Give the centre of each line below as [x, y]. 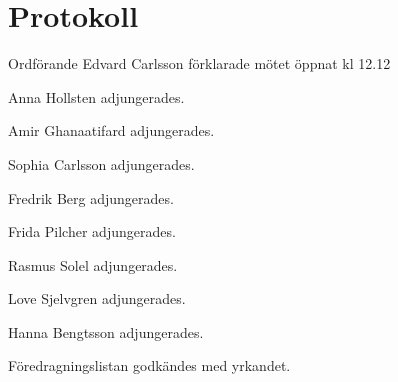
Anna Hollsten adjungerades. [96, 96]
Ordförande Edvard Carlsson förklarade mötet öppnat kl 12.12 [199, 63]
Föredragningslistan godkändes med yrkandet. [149, 365]
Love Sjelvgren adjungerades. [97, 298]
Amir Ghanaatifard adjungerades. [111, 130]
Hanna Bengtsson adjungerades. [106, 331]
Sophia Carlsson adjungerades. [101, 163]
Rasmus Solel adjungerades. [93, 264]
